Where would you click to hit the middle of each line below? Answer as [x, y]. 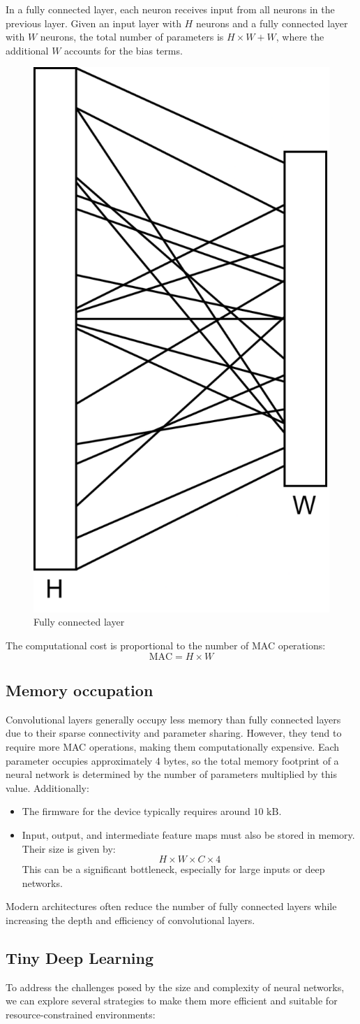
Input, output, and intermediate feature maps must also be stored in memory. [188, 835]
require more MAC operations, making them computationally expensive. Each [173, 747]
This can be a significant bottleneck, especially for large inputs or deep [173, 869]
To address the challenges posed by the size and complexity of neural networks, [175, 987]
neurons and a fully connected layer [272, 23]
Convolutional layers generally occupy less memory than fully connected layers [173, 719]
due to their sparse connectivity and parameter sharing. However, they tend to [174, 733]
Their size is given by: [69, 848]
